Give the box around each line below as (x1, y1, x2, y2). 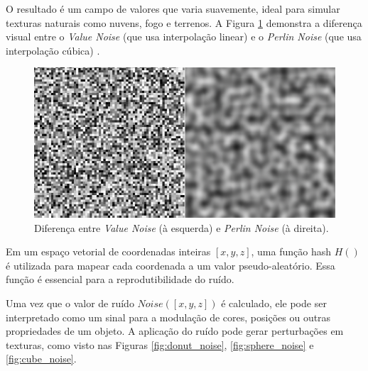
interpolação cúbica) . (6, 43, 100, 57)
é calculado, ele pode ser (221, 295, 327, 310)
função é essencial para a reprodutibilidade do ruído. (6, 272, 234, 287)
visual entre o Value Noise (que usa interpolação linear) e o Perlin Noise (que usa (6, 29, 362, 44)
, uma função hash (251, 244, 331, 259)
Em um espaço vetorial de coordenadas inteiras (6, 244, 211, 259)
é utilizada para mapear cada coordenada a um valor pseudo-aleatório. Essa (6, 258, 335, 272)
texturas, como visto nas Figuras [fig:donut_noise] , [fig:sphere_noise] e (6, 337, 314, 352)
